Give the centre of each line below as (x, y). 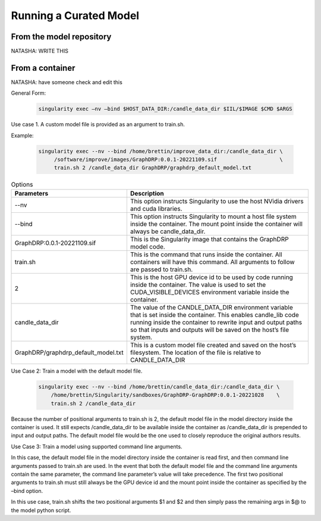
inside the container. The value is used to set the (198, 284)
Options (22, 184)
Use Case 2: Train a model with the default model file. (77, 371)
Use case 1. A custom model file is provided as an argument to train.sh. (98, 125)
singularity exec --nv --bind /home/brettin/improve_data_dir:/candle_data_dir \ (161, 151)
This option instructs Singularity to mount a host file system (213, 216)
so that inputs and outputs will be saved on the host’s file (210, 330)
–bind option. (27, 491)
